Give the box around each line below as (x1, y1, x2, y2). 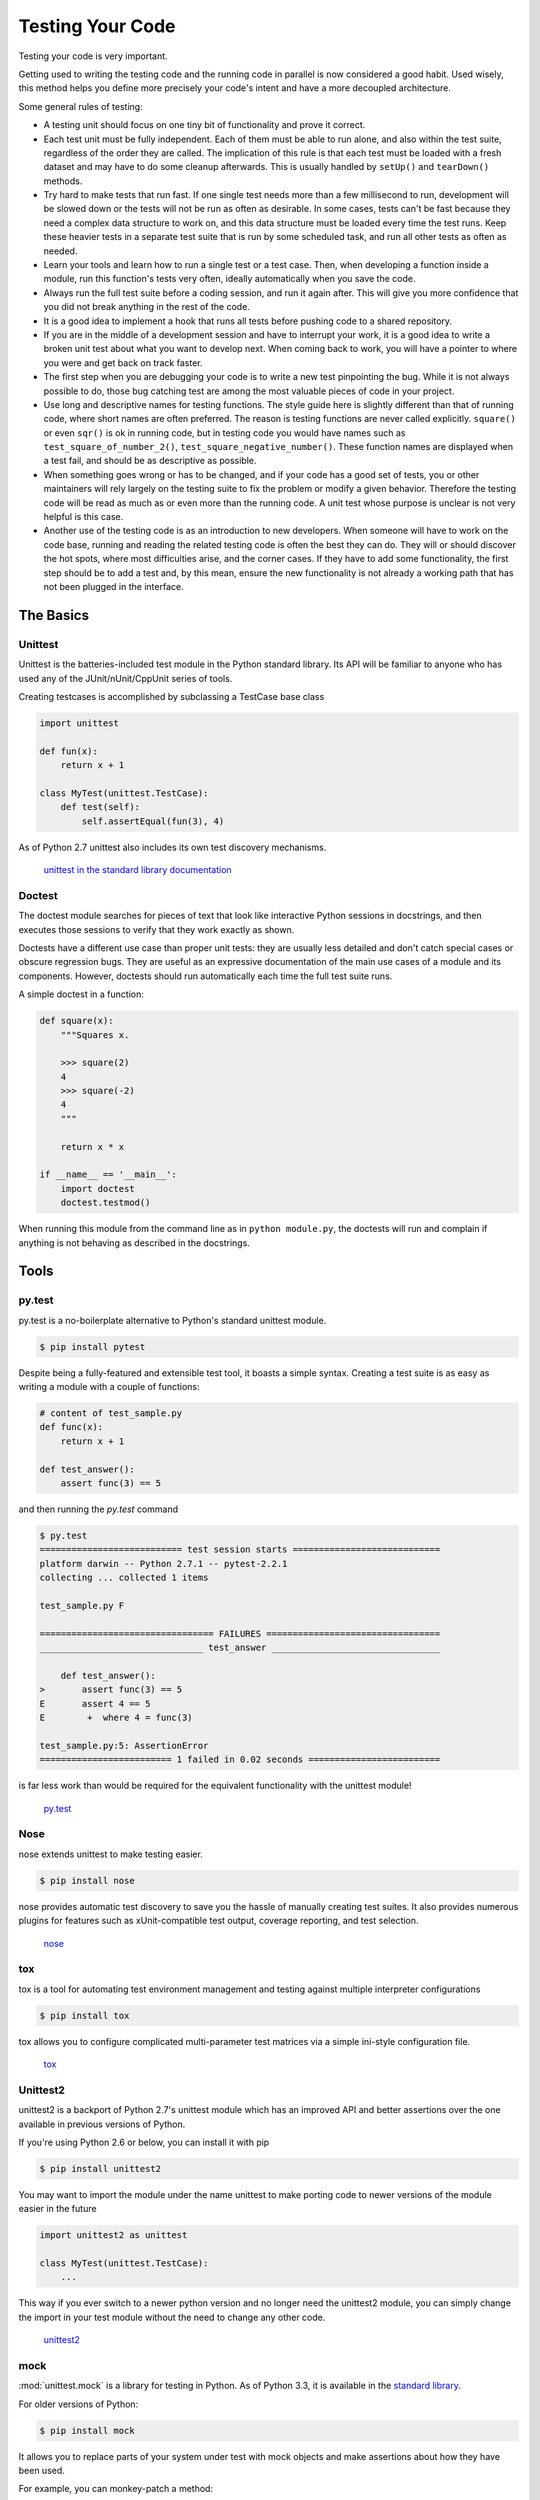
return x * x (60, 1141, 125, 1152)
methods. (43, 175, 83, 187)
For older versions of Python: (18, 2398, 139, 2410)
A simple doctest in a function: (18, 988, 144, 1000)
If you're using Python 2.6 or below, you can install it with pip (18, 2136, 270, 2148)
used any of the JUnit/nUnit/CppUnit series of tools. (18, 672, 233, 684)
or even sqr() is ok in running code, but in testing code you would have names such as (43, 426, 406, 439)
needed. (43, 245, 78, 257)
